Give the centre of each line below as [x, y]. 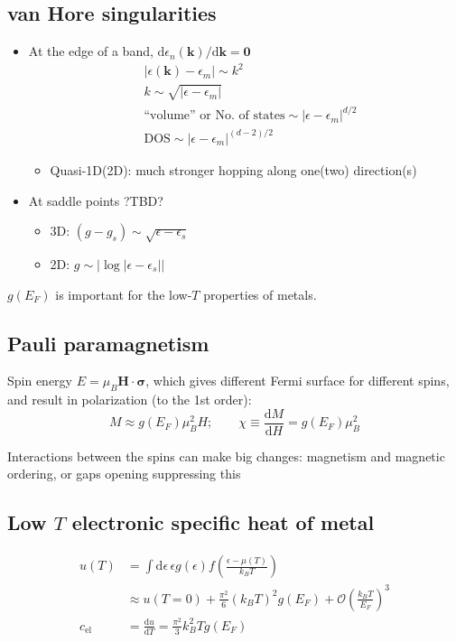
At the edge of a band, [91, 51]
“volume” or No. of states [214, 116]
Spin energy [40, 381]
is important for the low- [124, 294]
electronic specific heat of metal [223, 522]
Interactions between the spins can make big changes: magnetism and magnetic [226, 456]
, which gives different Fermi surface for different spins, [298, 381]
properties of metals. [260, 294]
